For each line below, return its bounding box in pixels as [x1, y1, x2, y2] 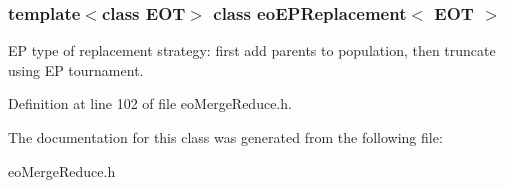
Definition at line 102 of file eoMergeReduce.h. [8, 93, 292, 114]
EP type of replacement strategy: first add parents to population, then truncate [8, 40, 496, 61]
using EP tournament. [8, 59, 144, 80]
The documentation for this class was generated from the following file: [8, 127, 443, 147]
